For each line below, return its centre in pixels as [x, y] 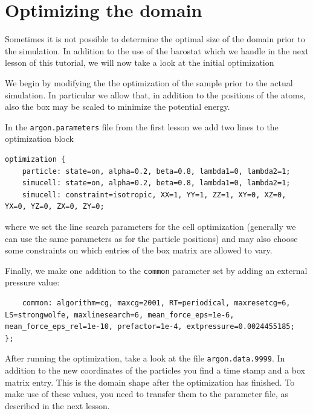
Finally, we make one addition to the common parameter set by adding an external [156, 270]
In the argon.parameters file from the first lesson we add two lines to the [142, 126]
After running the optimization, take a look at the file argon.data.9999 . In [145, 358]
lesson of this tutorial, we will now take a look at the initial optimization [140, 62]
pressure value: [32, 282]
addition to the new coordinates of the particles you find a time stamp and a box [155, 370]
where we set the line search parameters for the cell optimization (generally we [150, 226]
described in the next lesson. [57, 405]
